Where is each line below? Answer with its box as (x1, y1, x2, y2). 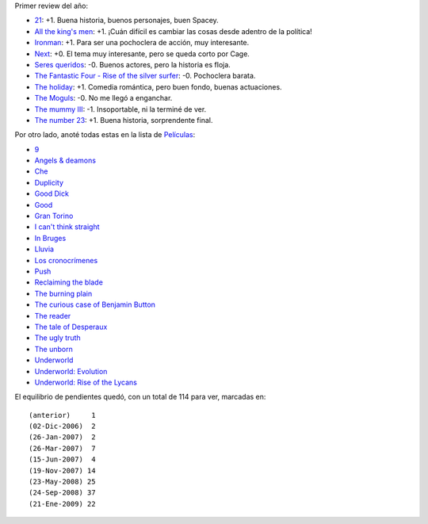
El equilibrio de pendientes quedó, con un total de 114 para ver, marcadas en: (14, 392, 266, 402)
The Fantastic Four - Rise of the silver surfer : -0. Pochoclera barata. (34, 71, 256, 81)
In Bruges (34, 233, 67, 243)
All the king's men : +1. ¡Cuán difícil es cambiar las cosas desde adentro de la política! (34, 26, 312, 36)
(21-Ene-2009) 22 (29, 499, 96, 508)
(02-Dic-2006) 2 (29, 422, 96, 431)
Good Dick (34, 189, 69, 198)
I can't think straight (34, 222, 100, 231)
